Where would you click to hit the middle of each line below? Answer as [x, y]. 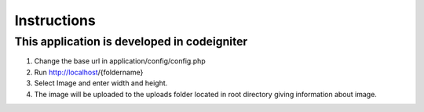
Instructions [55, 20]
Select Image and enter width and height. [101, 83]
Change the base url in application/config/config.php [120, 61]
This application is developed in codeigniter [131, 42]
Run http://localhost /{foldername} [89, 72]
